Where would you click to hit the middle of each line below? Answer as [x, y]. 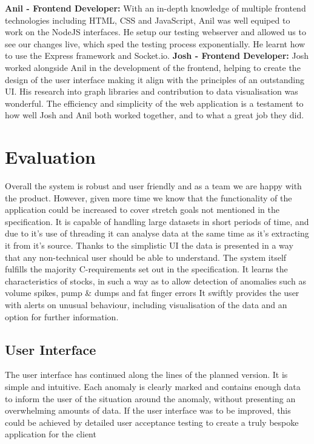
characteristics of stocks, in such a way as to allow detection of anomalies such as [155, 281]
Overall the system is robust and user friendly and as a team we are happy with [153, 186]
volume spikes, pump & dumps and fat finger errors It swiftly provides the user [152, 293]
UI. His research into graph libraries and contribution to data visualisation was [152, 91]
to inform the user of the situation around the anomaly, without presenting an [150, 398]
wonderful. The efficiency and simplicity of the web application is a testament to [154, 103]
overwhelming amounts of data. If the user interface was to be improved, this [148, 410]
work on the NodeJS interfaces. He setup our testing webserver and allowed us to [155, 32]
